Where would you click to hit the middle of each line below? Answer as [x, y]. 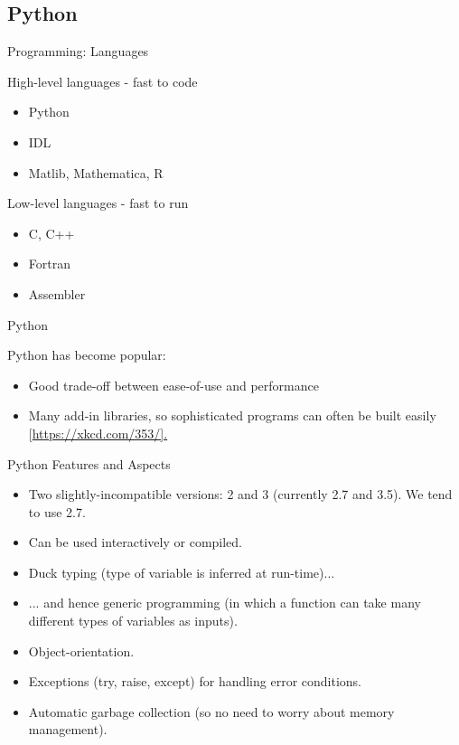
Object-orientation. [81, 651]
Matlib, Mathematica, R [96, 172]
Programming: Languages [78, 51]
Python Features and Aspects [89, 463]
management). [68, 729]
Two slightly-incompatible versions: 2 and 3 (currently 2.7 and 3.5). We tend [240, 494]
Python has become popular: [87, 355]
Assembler [57, 293]
